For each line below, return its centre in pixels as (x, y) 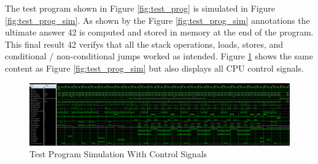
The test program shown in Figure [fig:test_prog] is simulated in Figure (140, 8)
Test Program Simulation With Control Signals (118, 154)
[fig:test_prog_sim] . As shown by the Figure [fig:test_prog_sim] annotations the (157, 20)
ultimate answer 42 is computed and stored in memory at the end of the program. (159, 32)
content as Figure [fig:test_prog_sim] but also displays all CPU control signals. (154, 68)
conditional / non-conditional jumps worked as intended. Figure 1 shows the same (159, 56)
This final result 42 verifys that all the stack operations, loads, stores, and (144, 44)
